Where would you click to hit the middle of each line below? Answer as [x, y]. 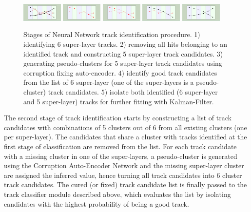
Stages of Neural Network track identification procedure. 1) [112, 34]
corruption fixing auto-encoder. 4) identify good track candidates [120, 72]
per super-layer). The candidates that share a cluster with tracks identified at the [125, 137]
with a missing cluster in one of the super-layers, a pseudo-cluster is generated [121, 156]
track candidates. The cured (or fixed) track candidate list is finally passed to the [125, 184]
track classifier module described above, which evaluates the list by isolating [117, 194]
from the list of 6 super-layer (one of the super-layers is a [109, 82]
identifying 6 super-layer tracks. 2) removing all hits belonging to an [125, 44]
